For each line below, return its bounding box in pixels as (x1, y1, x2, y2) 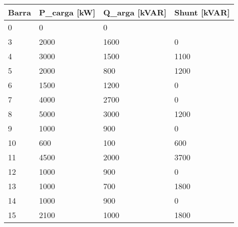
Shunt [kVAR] (174, 6, 230, 18)
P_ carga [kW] (39, 6, 96, 18)
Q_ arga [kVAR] (103, 6, 167, 18)
